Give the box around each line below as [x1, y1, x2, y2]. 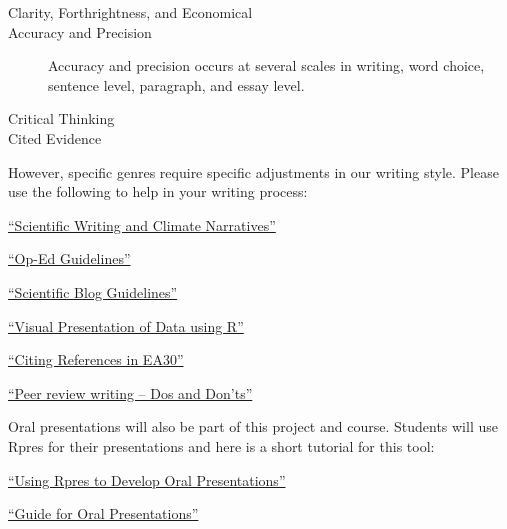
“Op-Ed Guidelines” [8, 248, 131, 269]
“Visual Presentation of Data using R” [8, 315, 244, 336]
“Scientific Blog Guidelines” [8, 281, 178, 302]
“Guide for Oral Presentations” [8, 503, 199, 524]
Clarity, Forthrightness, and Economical [8, 2, 253, 22]
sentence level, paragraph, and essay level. [48, 74, 305, 95]
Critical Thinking [8, 108, 115, 129]
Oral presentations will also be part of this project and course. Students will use [8, 416, 498, 437]
